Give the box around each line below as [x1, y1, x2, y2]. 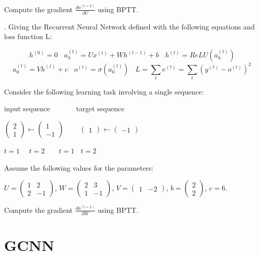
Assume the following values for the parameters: [4, 162, 154, 173]
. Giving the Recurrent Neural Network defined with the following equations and [4, 21, 255, 31]
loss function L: [4, 31, 52, 42]
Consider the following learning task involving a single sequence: [4, 86, 204, 97]
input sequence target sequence [4, 103, 124, 114]
